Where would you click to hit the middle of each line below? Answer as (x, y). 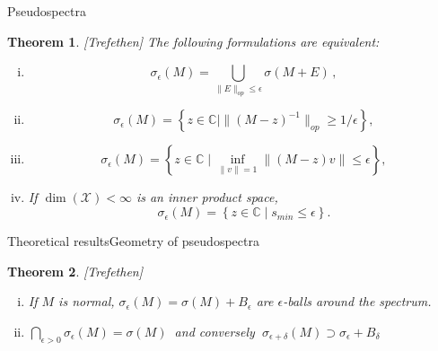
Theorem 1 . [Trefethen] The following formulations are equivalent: (193, 41)
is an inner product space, (207, 197)
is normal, (87, 301)
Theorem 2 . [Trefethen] (75, 271)
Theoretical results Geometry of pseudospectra (133, 241)
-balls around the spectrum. (357, 301)
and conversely (215, 331)
